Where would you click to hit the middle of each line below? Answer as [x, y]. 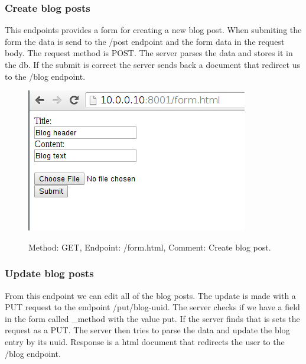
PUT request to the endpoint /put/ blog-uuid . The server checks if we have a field [152, 307]
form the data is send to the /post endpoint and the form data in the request [145, 41]
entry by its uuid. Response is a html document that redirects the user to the [145, 341]
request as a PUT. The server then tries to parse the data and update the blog [147, 330]
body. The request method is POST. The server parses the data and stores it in [149, 53]
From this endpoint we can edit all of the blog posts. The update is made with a [150, 295]
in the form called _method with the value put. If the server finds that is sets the [152, 318]
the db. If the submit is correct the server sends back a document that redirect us [152, 64]
